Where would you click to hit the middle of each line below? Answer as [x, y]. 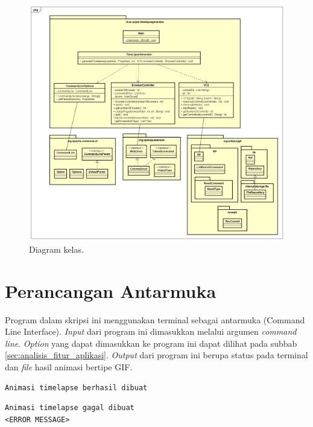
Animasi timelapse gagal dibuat [70, 408]
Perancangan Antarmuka [111, 290]
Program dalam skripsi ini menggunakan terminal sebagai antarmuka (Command [155, 319]
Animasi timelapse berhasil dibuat [76, 387]
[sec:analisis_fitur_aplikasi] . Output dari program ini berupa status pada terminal [156, 355]
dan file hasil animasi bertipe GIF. [69, 366]
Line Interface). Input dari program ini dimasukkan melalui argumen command [151, 331]
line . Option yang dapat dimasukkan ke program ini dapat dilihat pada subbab [151, 343]
